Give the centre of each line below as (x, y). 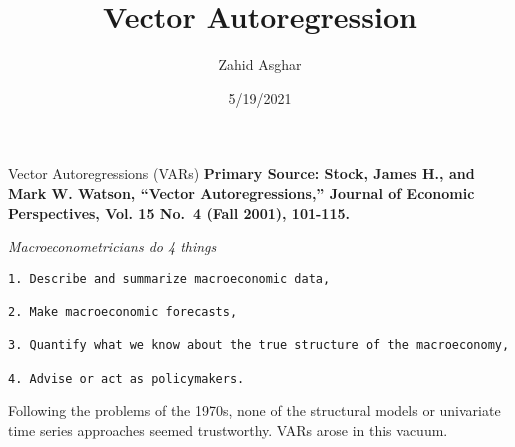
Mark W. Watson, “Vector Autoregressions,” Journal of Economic (241, 192)
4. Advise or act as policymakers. (126, 378)
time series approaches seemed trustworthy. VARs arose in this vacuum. (228, 429)
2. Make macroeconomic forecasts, (123, 312)
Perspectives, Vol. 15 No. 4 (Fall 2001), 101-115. (179, 212)
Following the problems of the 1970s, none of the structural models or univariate (254, 410)
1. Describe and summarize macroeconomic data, (169, 278)
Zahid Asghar (260, 64)
